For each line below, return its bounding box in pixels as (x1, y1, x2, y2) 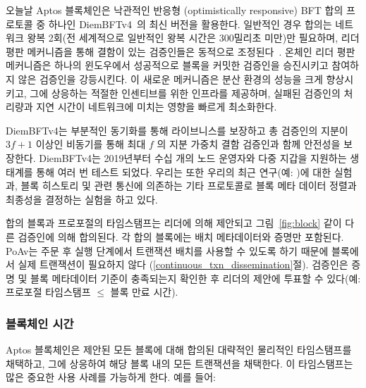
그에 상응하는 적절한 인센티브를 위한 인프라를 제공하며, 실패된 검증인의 (30, 85, 341, 100)
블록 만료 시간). (110, 284, 178, 299)
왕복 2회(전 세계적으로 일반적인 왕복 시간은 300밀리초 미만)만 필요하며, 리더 (27, 30, 360, 45)
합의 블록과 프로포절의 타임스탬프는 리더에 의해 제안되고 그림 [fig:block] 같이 (6, 215, 342, 230)
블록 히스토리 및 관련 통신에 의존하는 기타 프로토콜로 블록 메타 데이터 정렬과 (20, 178, 357, 193)
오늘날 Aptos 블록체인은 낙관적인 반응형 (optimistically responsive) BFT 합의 (6, 3, 343, 17)
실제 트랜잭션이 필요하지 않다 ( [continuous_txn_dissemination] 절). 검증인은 (18, 257, 348, 272)
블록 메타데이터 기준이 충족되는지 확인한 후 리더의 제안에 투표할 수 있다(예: (30, 270, 361, 285)
